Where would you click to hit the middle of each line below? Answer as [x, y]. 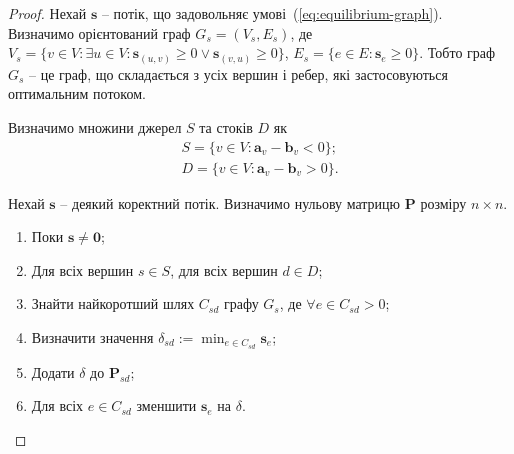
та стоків [226, 126]
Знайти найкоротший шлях [113, 303]
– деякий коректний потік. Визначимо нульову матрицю [230, 202]
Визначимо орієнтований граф [99, 32]
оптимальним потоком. [77, 93]
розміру [443, 202]
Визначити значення [92, 336]
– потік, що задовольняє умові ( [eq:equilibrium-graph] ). [272, 13]
